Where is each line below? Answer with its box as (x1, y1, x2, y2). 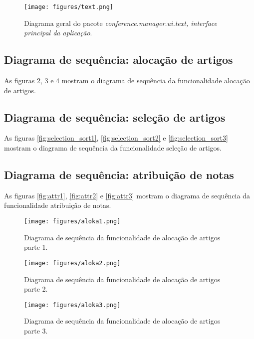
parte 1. (24, 242, 48, 252)
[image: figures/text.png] (24, 3, 113, 10)
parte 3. (24, 325, 48, 336)
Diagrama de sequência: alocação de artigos (4, 52, 233, 67)
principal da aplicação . (24, 27, 92, 38)
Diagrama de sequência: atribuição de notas (4, 167, 234, 182)
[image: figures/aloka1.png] (24, 218, 121, 225)
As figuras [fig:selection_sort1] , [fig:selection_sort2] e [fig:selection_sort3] (4, 133, 228, 143)
